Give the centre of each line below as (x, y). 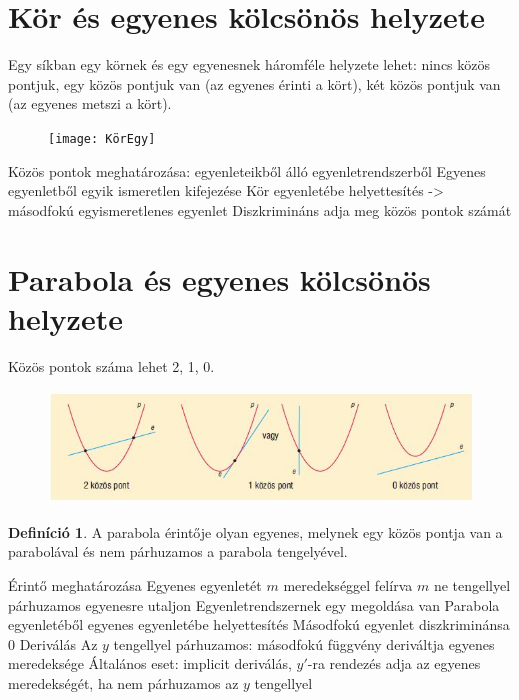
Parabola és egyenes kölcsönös (219, 278)
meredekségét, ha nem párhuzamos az (123, 682)
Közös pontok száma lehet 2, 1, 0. (111, 365)
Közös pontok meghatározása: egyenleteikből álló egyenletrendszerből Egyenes (247, 170)
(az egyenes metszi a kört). (90, 103)
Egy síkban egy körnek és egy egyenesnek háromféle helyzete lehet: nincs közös (249, 64)
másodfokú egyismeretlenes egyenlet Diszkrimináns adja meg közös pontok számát (260, 209)
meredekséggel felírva (348, 584)
